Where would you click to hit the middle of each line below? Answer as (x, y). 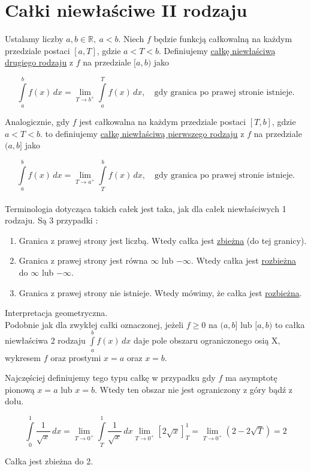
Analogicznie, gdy (37, 122)
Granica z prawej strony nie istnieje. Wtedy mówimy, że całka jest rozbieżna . (160, 292)
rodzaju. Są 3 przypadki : (52, 220)
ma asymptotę (251, 378)
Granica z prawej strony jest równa (83, 260)
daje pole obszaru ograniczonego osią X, (207, 340)
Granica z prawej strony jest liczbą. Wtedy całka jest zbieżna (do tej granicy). (163, 240)
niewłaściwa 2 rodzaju (45, 340)
